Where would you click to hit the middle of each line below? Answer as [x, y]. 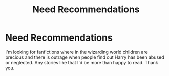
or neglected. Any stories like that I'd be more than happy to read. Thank [82, 62]
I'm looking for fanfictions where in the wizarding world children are [77, 52]
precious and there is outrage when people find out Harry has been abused [85, 57]
